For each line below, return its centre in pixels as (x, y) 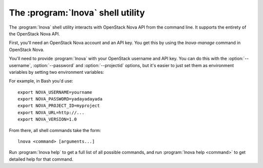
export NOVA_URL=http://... (51, 112)
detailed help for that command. (41, 159)
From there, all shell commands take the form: (55, 130)
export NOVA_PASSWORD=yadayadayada (60, 99)
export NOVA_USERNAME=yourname (55, 92)
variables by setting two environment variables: (56, 72)
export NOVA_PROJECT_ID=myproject (59, 106)
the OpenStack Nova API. (35, 34)
